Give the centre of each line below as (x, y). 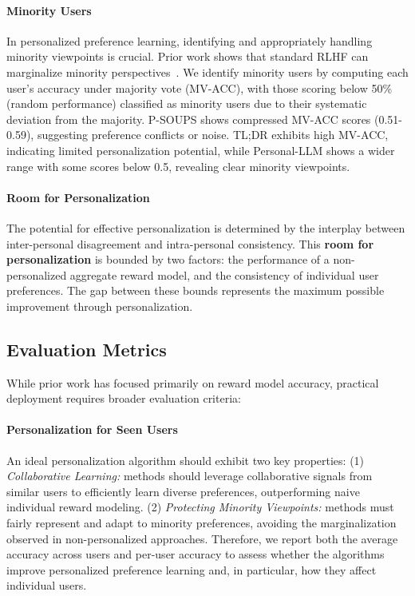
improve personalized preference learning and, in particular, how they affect (192, 569)
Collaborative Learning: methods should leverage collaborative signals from (190, 476)
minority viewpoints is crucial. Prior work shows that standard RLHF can (188, 56)
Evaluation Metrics (87, 349)
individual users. (47, 585)
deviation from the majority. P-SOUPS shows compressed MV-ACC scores (189, 119)
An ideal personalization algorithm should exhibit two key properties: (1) (186, 460)
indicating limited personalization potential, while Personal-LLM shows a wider (201, 150)
